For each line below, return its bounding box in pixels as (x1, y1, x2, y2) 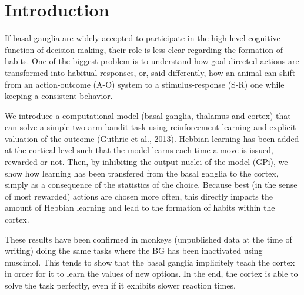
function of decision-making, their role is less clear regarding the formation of (5, 43, 283, 55)
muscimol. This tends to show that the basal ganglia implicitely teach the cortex (5, 256, 295, 268)
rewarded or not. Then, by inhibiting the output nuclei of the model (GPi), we (5, 155, 288, 168)
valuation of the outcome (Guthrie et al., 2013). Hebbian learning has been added (5, 132, 299, 144)
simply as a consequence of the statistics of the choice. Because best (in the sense (5, 178, 298, 191)
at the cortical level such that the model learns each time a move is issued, (5, 144, 273, 156)
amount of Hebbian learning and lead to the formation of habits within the (5, 201, 275, 214)
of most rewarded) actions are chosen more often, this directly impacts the (5, 190, 273, 202)
